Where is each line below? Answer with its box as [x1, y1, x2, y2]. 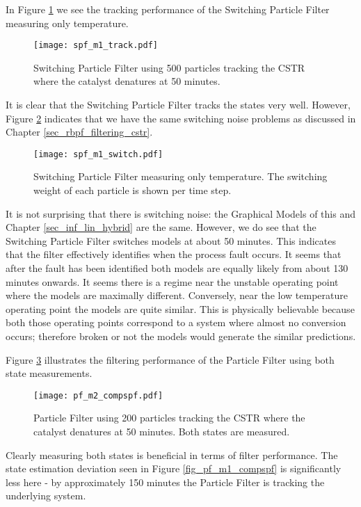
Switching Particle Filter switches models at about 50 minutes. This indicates [6, 233, 336, 248]
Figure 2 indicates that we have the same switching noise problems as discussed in [6, 111, 356, 125]
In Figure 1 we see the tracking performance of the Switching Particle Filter [6, 2, 330, 16]
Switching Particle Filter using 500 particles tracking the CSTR [33, 60, 305, 74]
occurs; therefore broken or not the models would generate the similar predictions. [6, 329, 356, 343]
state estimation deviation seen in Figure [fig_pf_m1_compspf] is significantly [6, 461, 342, 476]
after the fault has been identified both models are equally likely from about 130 [6, 261, 348, 275]
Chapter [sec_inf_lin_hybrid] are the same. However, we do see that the [6, 220, 316, 234]
